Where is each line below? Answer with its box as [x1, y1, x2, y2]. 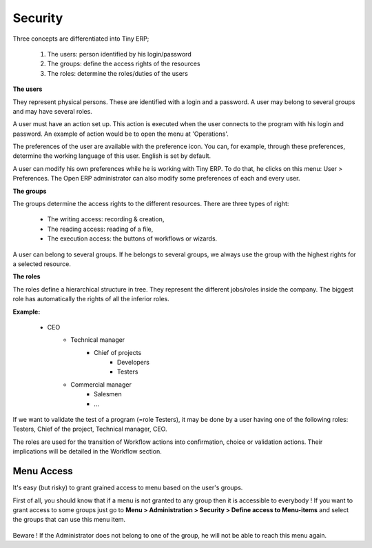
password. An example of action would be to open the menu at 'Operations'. [12, 130, 229, 138]
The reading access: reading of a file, [47, 225, 154, 233]
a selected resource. [12, 259, 72, 268]
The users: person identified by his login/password [47, 50, 192, 58]
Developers [117, 358, 149, 367]
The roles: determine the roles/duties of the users [47, 69, 189, 77]
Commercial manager [70, 380, 132, 389]
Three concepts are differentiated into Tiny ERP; [12, 34, 149, 43]
